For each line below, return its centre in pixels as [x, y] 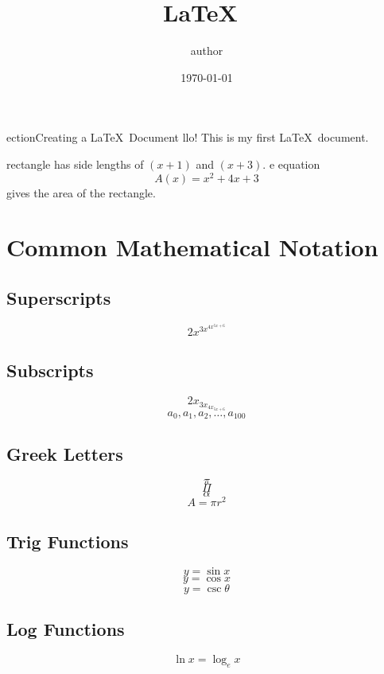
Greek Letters [65, 453]
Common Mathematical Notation [192, 247]
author [207, 51]
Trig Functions [68, 541]
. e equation [291, 164]
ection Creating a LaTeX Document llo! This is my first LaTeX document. [188, 137]
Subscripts [50, 370]
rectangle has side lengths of [75, 164]
